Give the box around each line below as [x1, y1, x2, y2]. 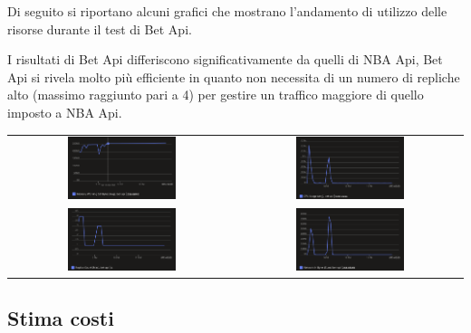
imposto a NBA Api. [7, 102, 122, 121]
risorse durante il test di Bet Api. [7, 19, 192, 38]
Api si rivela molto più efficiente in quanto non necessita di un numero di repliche [7, 67, 460, 86]
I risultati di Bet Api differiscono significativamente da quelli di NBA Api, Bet [7, 50, 443, 69]
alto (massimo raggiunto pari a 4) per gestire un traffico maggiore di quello [7, 85, 424, 104]
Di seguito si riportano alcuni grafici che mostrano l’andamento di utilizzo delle [7, 2, 447, 20]
